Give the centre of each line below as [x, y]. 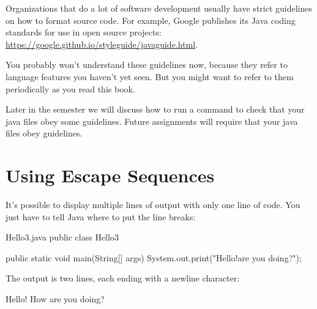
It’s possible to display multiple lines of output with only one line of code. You [153, 205]
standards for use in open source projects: [84, 32]
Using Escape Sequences [110, 175]
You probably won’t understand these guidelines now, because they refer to [147, 65]
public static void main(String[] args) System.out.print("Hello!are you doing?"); [154, 257]
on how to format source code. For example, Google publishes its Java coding [151, 20]
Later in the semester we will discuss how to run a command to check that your [155, 109]
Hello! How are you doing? [55, 299]
